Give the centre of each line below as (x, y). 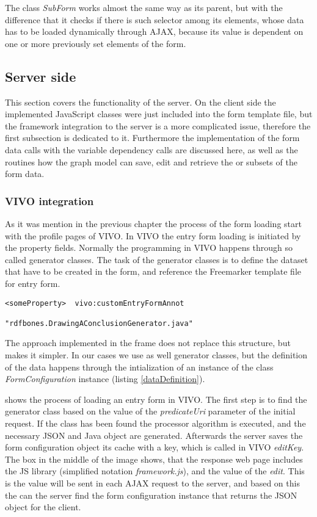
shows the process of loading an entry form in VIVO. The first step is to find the (156, 399)
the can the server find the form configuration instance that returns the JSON (151, 495)
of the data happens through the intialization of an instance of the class (139, 367)
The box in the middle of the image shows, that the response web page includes (154, 459)
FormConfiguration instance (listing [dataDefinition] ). (105, 379)
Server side (41, 76)
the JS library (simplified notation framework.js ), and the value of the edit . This (155, 471)
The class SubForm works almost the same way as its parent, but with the (144, 7)
